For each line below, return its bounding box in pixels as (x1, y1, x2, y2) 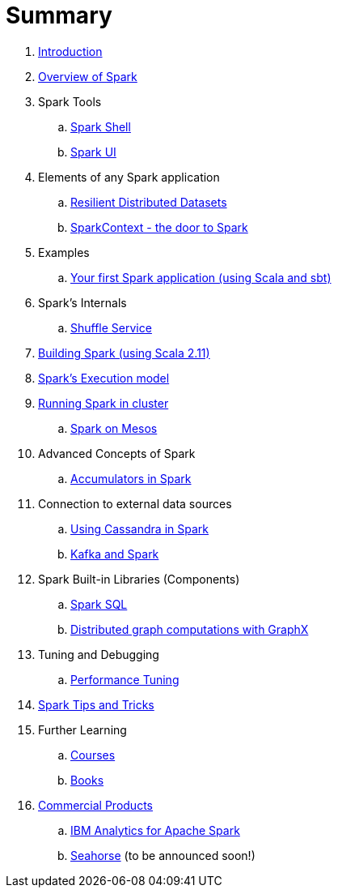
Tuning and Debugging (38, 647, 159, 661)
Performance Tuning (70, 672, 180, 687)
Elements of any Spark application (38, 169, 220, 184)
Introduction (38, 44, 103, 58)
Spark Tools (38, 94, 102, 109)
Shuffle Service (70, 320, 152, 335)
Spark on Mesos (70, 421, 158, 435)
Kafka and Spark (70, 546, 159, 561)
